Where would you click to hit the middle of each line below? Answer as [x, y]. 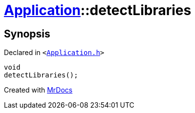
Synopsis [27, 34]
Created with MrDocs [38, 90]
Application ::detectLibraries [98, 10]
